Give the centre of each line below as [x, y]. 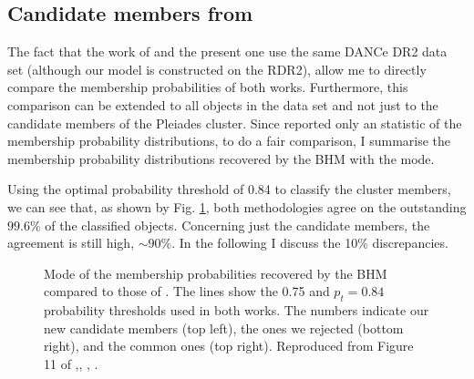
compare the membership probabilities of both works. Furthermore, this [208, 87]
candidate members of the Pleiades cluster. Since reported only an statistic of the [235, 123]
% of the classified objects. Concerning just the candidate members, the [230, 225]
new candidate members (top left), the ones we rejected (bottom [224, 328]
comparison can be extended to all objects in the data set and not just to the [223, 104]
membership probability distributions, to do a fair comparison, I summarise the [229, 141]
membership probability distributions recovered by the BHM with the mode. [221, 158]
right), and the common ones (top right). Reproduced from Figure [229, 346]
